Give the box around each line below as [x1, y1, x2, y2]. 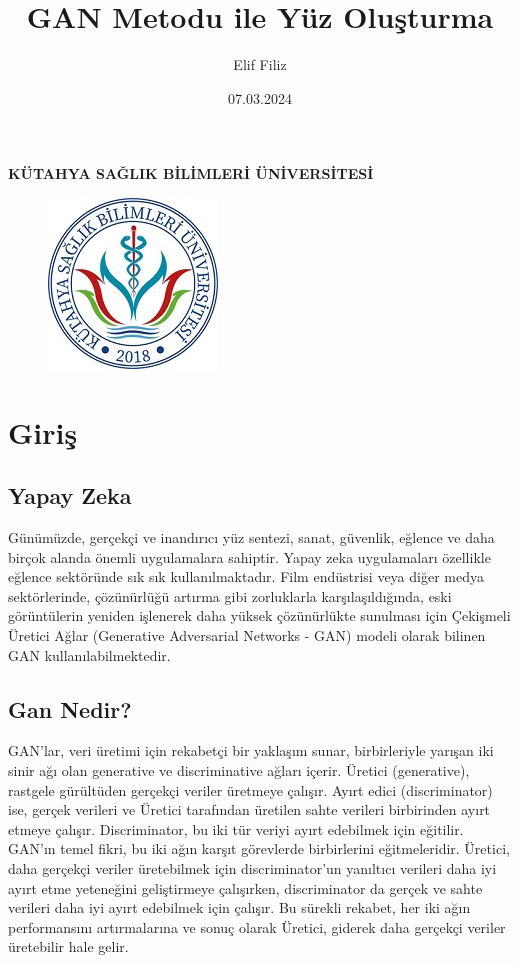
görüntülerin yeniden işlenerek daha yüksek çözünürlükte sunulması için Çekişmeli [8, 605, 511, 626]
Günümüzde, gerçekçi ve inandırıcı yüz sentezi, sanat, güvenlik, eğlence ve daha [8, 527, 495, 548]
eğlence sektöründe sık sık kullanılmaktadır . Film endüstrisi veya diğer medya [8, 566, 484, 587]
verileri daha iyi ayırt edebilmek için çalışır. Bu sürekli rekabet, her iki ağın [8, 897, 471, 918]
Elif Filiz [233, 54, 287, 75]
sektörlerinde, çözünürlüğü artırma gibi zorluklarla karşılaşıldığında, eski [8, 585, 452, 606]
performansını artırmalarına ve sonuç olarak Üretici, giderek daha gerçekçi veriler [8, 916, 506, 937]
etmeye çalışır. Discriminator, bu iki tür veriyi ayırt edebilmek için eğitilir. [8, 818, 464, 839]
